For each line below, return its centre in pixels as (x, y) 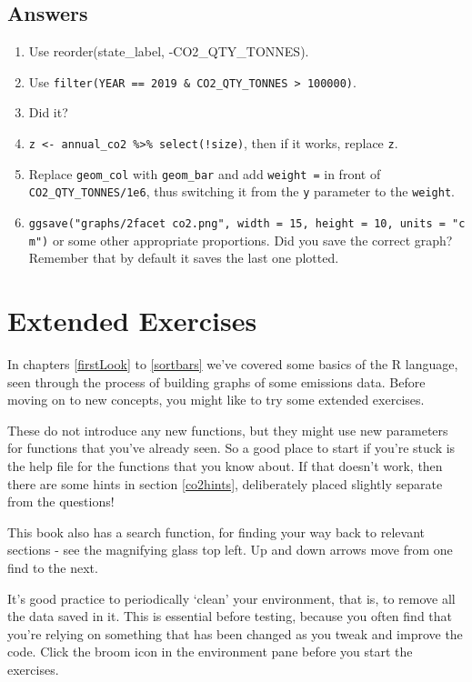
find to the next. (53, 567)
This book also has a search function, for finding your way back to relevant (216, 532)
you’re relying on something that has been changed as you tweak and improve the (235, 633)
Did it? (48, 112)
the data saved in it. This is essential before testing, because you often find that (230, 616)
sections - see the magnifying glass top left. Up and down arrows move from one (230, 550)
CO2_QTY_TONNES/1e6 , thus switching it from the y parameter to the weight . (241, 191)
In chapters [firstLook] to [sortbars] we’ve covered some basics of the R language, (233, 364)
